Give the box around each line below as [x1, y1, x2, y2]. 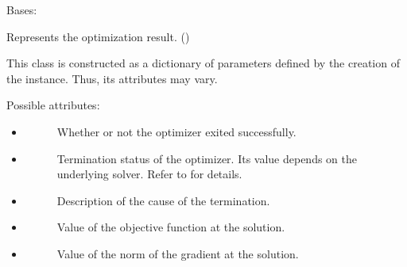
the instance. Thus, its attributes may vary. [6, 70, 218, 86]
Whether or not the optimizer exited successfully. [56, 123, 297, 139]
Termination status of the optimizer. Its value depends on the [56, 150, 358, 166]
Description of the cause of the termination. [56, 192, 270, 208]
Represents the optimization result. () [6, 28, 190, 44]
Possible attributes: [6, 97, 100, 113]
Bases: [6, 2, 37, 17]
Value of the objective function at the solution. [56, 219, 285, 235]
